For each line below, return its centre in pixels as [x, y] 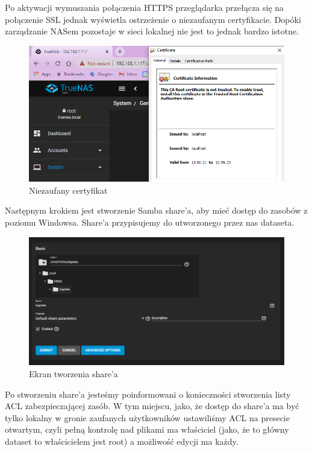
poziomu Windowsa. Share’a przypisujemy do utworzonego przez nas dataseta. [150, 222]
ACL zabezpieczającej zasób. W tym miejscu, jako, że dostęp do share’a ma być [152, 406]
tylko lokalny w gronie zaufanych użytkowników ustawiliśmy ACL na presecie [147, 417]
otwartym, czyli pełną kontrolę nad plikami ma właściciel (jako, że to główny [147, 429]
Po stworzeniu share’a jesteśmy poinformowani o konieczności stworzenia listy [148, 394]
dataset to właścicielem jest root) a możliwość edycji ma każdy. [122, 441]
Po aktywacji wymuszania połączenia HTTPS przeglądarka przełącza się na [145, 7]
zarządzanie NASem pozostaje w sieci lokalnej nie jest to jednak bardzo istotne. [152, 31]
